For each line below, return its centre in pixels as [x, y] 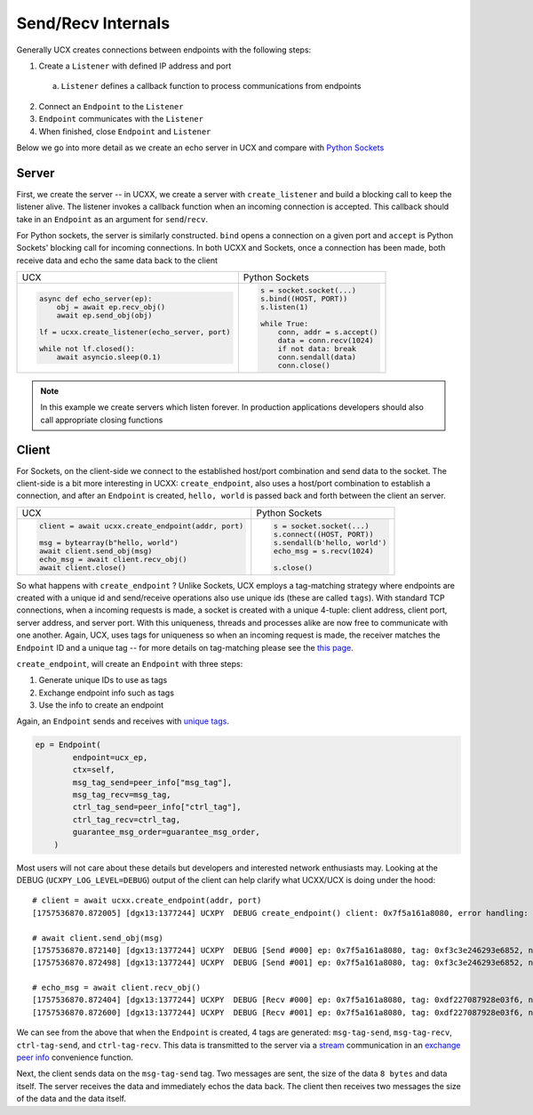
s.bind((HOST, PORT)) [304, 299]
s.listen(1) [285, 307]
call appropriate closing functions [102, 420]
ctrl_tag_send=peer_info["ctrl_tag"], [157, 807]
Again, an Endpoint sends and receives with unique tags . [123, 721]
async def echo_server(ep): [95, 299]
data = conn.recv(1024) [326, 341]
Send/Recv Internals [93, 23]
